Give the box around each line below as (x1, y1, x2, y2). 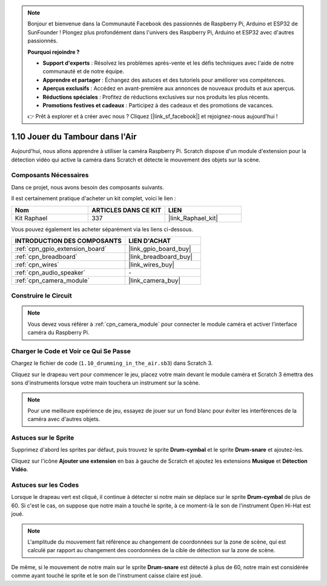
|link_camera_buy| (128, 276, 181, 284)
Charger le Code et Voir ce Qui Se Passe (11, 347, 131, 356)
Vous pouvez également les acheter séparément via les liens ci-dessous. (11, 226, 194, 233)
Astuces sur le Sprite (11, 434, 74, 442)
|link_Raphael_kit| (168, 213, 218, 222)
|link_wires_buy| (128, 260, 175, 269)
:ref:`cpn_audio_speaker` (15, 268, 86, 276)
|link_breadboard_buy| (128, 252, 193, 261)
